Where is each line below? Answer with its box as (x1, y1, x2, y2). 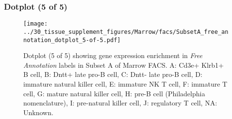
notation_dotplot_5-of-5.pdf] (23, 36, 121, 44)
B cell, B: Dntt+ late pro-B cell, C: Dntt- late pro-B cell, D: (23, 69, 202, 79)
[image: (23, 20, 48, 28)
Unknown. (23, 107, 53, 117)
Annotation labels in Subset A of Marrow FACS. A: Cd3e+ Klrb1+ (23, 59, 224, 70)
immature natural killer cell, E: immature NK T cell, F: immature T (23, 78, 228, 89)
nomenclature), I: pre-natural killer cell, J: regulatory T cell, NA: (23, 98, 217, 108)
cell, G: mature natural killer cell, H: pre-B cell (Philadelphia (23, 88, 205, 98)
